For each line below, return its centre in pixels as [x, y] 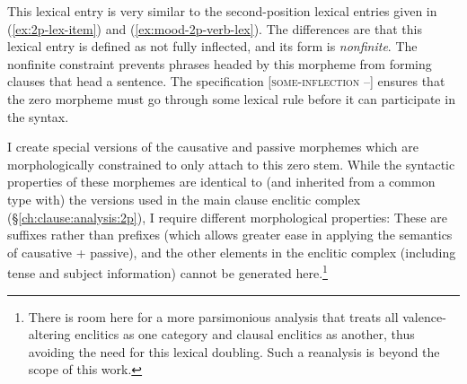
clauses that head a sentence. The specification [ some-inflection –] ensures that [226, 81]
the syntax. [38, 116]
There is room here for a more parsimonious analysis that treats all [213, 316]
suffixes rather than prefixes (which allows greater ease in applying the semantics [230, 235]
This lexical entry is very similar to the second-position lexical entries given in [222, 11]
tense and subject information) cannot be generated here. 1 [167, 271]
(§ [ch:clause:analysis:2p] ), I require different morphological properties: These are [228, 217]
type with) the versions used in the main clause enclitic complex [184, 199]
